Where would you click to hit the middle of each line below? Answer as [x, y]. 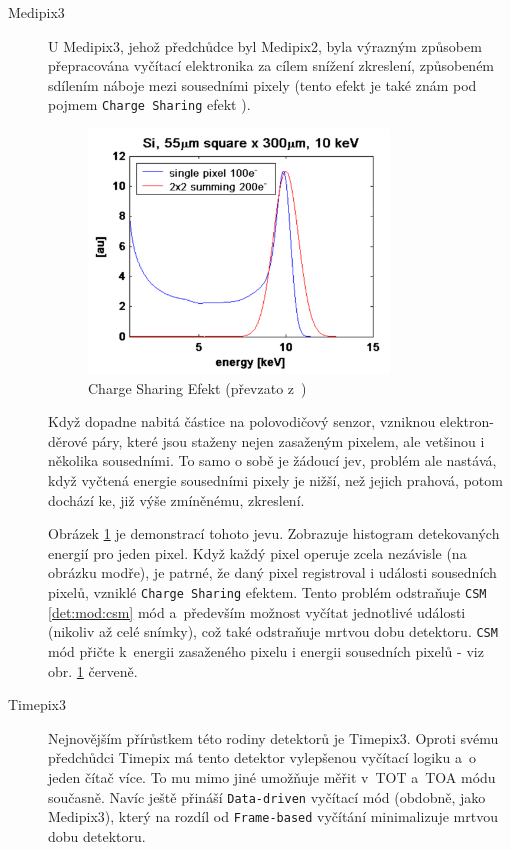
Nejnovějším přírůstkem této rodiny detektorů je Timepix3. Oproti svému [273, 737]
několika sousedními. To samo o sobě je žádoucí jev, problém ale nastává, [272, 460]
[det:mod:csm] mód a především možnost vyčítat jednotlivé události [257, 611]
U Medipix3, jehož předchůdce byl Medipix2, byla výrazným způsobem [265, 45]
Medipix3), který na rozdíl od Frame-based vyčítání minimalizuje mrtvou [273, 816]
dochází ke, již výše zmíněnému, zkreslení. [176, 499]
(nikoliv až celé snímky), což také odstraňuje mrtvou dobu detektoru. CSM [273, 631]
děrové [68, 440]
